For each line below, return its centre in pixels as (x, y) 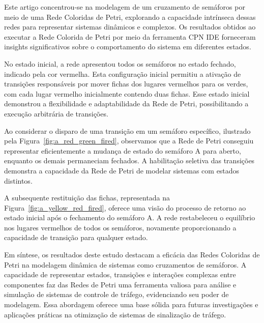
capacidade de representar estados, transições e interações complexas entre (120, 274)
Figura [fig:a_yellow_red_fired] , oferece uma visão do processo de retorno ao (125, 207)
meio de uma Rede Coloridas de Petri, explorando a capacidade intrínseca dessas (130, 17)
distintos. (18, 180)
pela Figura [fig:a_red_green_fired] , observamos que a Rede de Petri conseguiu (129, 141)
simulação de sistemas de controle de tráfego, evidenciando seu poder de (116, 294)
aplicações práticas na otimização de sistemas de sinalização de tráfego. (115, 314)
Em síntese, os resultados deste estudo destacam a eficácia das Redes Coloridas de (132, 255)
